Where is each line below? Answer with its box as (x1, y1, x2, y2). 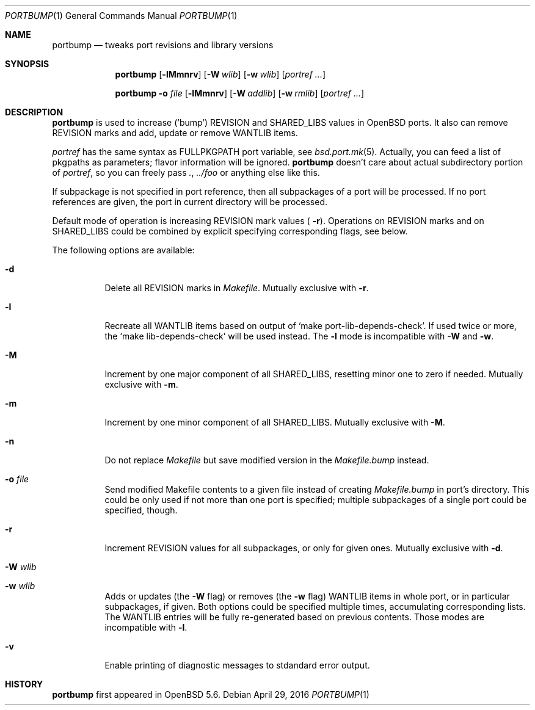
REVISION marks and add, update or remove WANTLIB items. (52, 128, 298, 138)
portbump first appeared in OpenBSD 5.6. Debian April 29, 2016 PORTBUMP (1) (52, 689, 369, 700)
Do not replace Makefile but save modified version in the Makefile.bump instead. (104, 455, 429, 465)
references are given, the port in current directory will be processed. (52, 197, 327, 207)
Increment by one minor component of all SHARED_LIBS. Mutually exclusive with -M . (104, 417, 445, 427)
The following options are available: (52, 245, 195, 255)
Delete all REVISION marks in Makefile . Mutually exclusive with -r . (104, 283, 369, 293)
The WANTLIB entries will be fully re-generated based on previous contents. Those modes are (104, 612, 484, 622)
